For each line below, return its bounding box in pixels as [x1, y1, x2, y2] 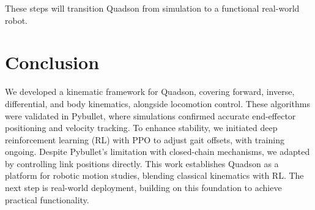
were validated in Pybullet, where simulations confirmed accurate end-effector [5, 109, 296, 122]
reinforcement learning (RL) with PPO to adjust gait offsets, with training [5, 133, 284, 146]
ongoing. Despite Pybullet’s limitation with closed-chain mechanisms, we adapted [5, 145, 310, 158]
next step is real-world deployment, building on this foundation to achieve [5, 181, 282, 194]
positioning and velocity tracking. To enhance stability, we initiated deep [5, 121, 278, 134]
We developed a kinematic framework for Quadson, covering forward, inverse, [5, 85, 295, 98]
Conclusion [5, 50, 100, 75]
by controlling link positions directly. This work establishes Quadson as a [5, 157, 279, 170]
